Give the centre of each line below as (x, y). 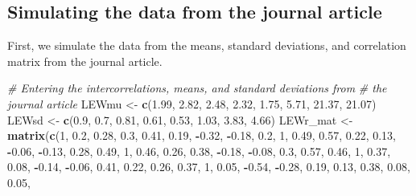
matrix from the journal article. (85, 61)
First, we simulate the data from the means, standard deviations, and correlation (207, 45)
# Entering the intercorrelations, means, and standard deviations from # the (197, 88)
